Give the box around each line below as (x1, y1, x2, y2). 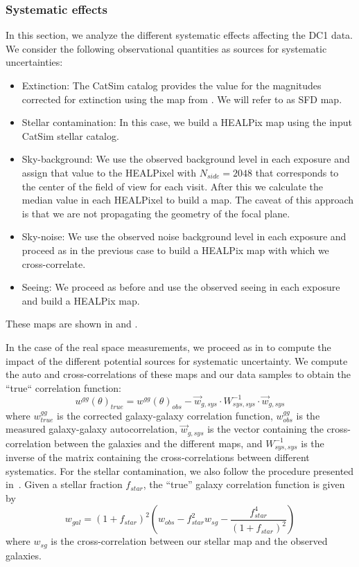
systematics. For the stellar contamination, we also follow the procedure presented (6, 463, 354, 478)
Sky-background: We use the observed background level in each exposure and (21, 152, 350, 166)
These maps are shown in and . (6, 316, 138, 331)
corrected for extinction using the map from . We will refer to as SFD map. (21, 91, 342, 106)
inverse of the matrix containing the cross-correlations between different (6, 450, 310, 465)
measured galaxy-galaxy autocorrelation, (6, 422, 177, 436)
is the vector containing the (207, 422, 324, 436)
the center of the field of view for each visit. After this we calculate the (21, 179, 324, 193)
